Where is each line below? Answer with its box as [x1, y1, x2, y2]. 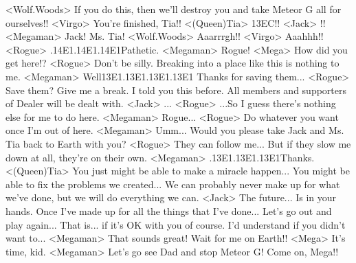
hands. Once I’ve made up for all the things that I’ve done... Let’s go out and [5, 203, 332, 218]
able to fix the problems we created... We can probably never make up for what [5, 176, 340, 191]
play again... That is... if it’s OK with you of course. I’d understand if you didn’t [5, 217, 346, 231]
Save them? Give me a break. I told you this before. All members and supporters [5, 82, 347, 97]
